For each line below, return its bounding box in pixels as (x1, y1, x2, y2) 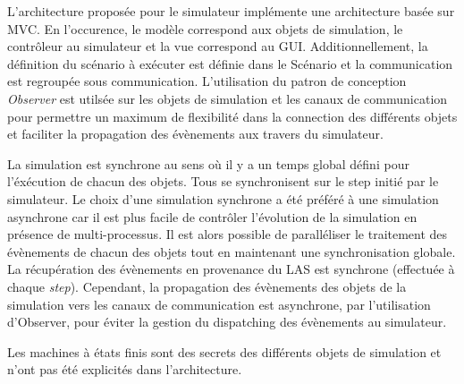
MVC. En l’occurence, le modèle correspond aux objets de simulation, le (7, 19, 403, 38)
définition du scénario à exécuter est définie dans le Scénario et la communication (7, 54, 453, 73)
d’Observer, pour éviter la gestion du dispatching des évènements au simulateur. (7, 312, 447, 331)
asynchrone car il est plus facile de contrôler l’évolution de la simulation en (7, 207, 418, 226)
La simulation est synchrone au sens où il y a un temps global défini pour (7, 154, 409, 173)
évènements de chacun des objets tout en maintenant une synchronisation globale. (7, 242, 456, 260)
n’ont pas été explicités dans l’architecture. (7, 360, 242, 379)
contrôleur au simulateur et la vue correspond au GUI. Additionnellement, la (7, 37, 428, 55)
